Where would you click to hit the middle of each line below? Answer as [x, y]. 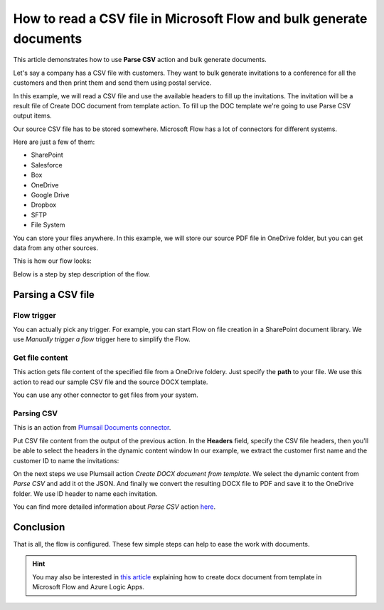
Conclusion [39, 527]
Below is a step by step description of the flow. [82, 274]
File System [48, 225]
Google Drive [50, 195]
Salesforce [47, 165]
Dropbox [44, 205]
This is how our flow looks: [52, 261]
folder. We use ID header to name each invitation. [85, 493]
